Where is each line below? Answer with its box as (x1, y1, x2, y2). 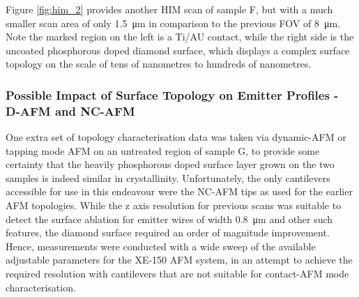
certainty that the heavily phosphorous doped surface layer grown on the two (6, 157, 335, 172)
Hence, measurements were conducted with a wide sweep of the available (6, 238, 316, 253)
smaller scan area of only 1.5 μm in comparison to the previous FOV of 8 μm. (6, 15, 340, 30)
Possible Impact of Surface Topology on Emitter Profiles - (6, 86, 339, 103)
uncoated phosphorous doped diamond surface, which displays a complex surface (6, 43, 350, 57)
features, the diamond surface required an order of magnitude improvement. (6, 225, 330, 240)
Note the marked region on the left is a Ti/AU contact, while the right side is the (6, 29, 354, 44)
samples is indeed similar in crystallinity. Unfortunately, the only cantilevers (6, 170, 330, 185)
